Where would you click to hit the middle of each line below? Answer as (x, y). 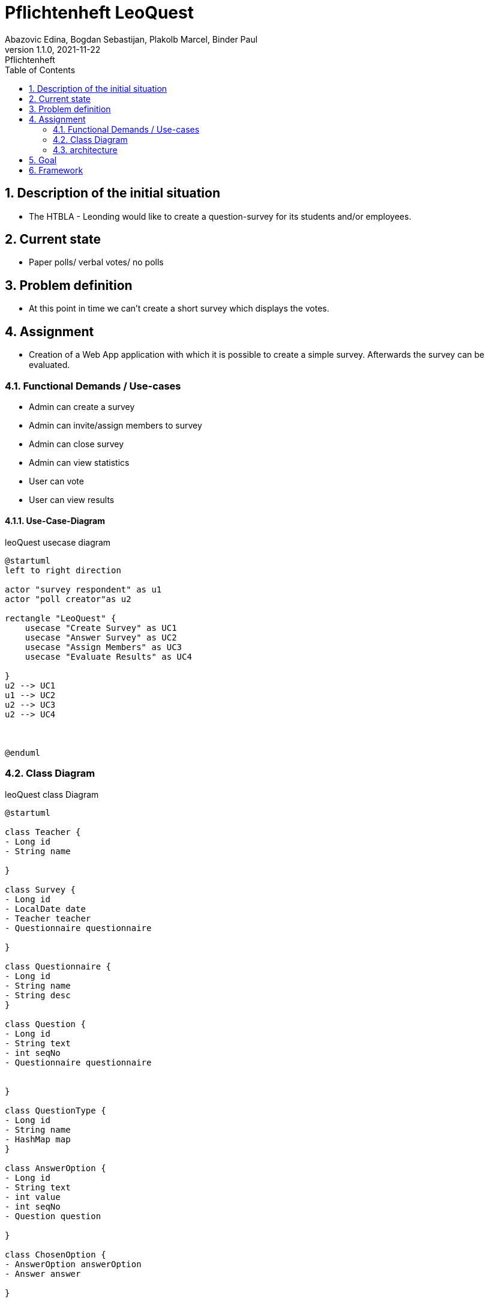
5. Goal (43, 160)
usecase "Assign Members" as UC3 (103, 647)
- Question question (53, 1216)
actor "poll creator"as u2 (68, 599)
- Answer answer (43, 1273)
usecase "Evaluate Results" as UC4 (108, 657)
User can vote (56, 481)
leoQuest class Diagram (52, 794)
